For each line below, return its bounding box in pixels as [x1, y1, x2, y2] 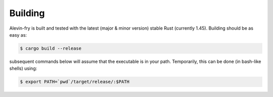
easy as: [9, 32, 27, 38]
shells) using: [9, 65, 37, 71]
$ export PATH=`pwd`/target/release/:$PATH [20, 79, 130, 85]
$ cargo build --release [20, 45, 82, 51]
